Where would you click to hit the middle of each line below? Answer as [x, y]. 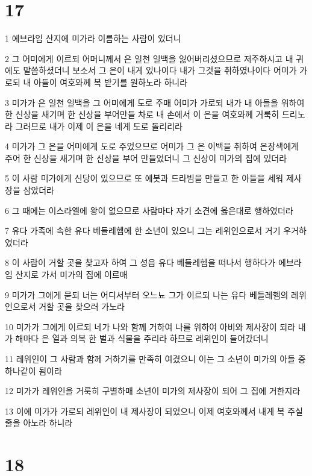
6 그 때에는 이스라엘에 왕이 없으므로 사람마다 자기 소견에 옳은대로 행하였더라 [149, 210]
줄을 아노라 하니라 [39, 423]
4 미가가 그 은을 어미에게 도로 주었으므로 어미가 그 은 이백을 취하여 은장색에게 [152, 146]
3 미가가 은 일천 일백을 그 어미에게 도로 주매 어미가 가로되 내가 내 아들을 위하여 [155, 102]
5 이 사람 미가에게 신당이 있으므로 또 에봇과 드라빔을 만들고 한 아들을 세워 [144, 178]
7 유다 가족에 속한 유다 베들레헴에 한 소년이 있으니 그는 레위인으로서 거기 [143, 230]
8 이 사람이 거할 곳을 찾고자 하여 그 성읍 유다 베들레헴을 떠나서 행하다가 [140, 262]
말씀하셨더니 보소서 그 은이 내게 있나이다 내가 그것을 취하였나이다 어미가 [160, 70]
